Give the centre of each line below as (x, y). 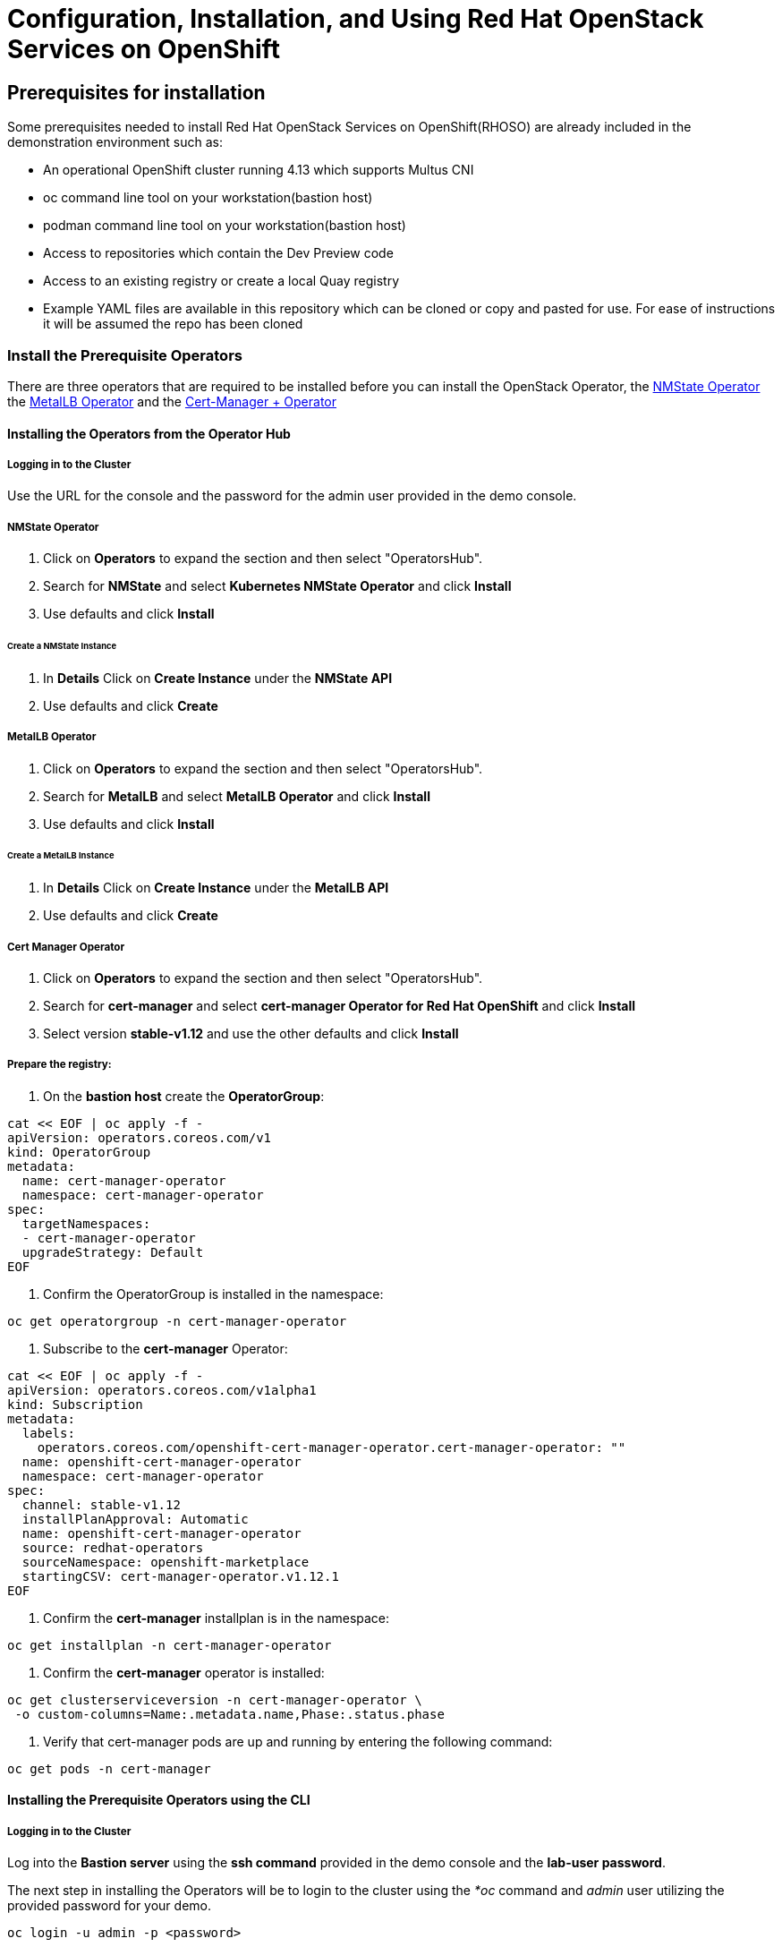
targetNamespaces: (86, 1223)
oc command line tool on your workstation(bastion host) (208, 198)
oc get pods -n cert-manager (109, 1768)
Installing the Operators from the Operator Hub (149, 433)
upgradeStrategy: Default (113, 1252)
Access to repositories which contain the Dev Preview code (218, 253)
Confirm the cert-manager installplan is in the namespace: (217, 1618)
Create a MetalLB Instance (61, 856)
